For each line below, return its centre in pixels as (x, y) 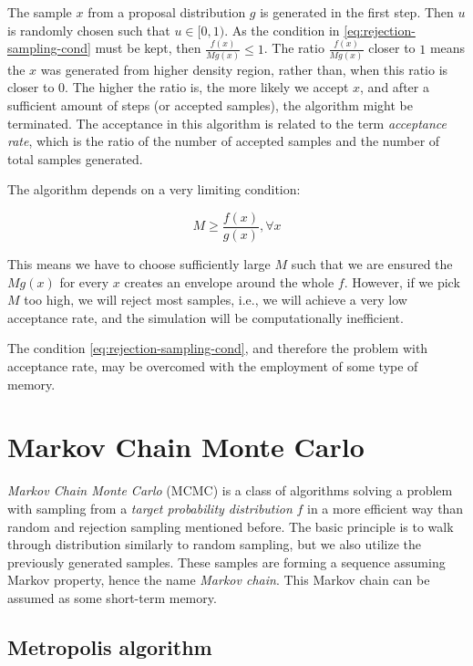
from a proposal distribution (167, 12)
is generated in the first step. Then (357, 12)
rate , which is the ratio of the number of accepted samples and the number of (224, 141)
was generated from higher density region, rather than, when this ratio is (244, 69)
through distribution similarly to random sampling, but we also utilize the (214, 544)
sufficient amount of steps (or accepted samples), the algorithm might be (210, 105)
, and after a (395, 87)
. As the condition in (282, 30)
